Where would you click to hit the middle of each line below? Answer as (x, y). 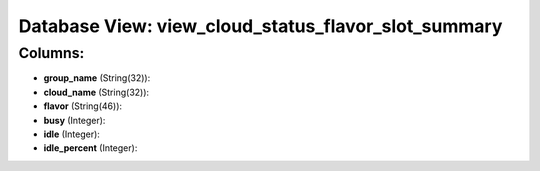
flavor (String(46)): (83, 106)
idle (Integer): (71, 134)
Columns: (51, 53)
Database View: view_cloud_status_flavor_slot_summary (260, 26)
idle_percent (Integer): (90, 148)
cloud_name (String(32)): (96, 92)
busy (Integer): (74, 120)
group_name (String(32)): (97, 78)
